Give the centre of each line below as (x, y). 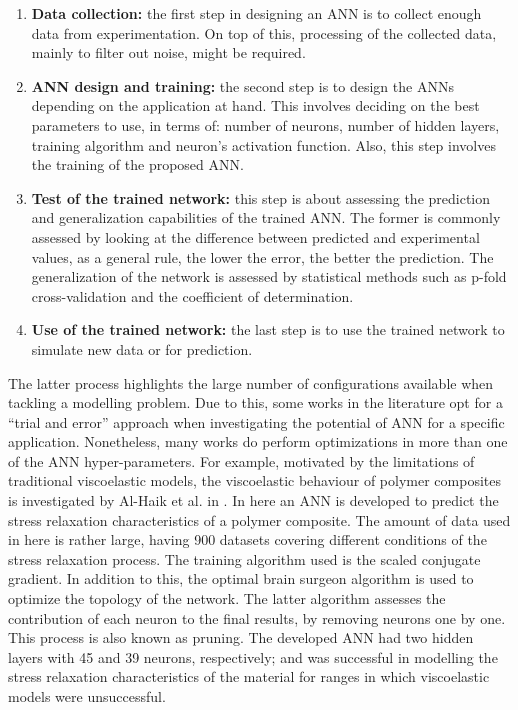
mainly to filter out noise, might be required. (168, 52)
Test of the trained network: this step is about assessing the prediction (261, 197)
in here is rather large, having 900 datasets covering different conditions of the (247, 539)
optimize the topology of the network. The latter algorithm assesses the (227, 598)
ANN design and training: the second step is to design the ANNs (242, 85)
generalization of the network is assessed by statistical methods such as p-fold (269, 276)
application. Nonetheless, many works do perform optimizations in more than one (258, 441)
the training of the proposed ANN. (137, 164)
